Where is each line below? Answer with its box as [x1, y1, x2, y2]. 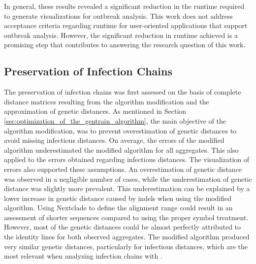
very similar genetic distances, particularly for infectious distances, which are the [4, 241, 248, 251]
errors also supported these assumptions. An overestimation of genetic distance [4, 164, 242, 174]
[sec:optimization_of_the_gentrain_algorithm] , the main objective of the [4, 115, 226, 126]
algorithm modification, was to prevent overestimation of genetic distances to [4, 125, 237, 135]
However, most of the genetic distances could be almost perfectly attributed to [4, 222, 241, 232]
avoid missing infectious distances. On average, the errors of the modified [4, 135, 224, 145]
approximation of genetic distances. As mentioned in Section [4, 106, 187, 116]
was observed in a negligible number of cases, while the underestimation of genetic [4, 173, 252, 184]
